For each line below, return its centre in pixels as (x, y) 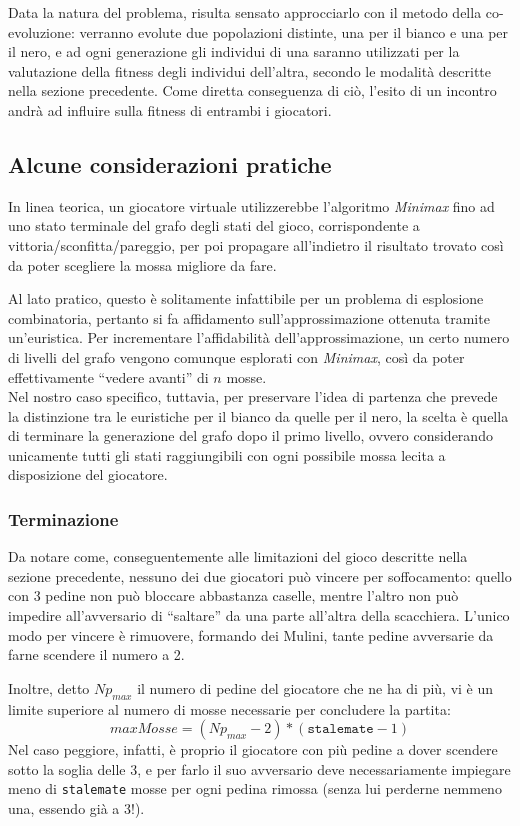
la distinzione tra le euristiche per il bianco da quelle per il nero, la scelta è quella (258, 415)
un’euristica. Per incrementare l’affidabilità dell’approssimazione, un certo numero (259, 337)
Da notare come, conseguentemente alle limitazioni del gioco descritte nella (238, 556)
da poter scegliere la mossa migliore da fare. (142, 264)
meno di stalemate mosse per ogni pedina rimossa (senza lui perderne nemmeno (255, 788)
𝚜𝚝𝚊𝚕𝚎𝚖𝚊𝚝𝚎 (340, 729)
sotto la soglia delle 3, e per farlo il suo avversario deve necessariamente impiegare (259, 768)
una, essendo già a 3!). (76, 808)
